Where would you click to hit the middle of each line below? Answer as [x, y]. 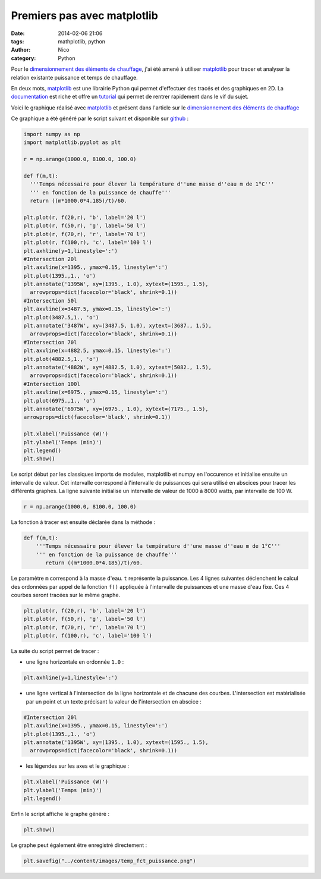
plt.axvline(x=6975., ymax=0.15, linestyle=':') [96, 392]
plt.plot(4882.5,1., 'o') [61, 359]
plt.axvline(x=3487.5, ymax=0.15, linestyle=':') [97, 309]
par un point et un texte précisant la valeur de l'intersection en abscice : [114, 701]
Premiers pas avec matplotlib [85, 15]
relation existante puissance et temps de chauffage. [74, 77]
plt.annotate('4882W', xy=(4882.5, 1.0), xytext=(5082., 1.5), [118, 367]
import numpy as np [52, 134]
